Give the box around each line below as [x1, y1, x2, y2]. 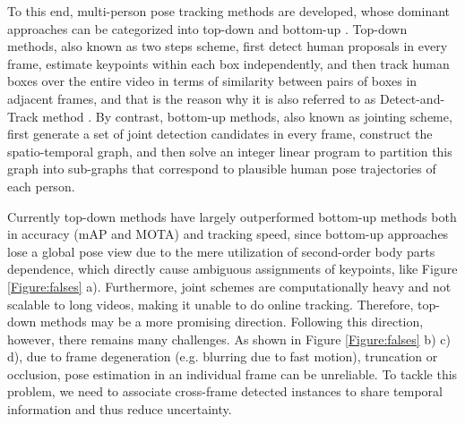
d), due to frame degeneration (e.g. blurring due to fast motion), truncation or [7, 347, 438, 366]
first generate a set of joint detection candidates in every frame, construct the [7, 124, 433, 143]
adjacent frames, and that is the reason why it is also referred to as [7, 89, 376, 107]
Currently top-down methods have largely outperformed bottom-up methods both [7, 207, 457, 225]
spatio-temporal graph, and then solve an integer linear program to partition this [7, 141, 452, 160]
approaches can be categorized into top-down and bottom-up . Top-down [7, 19, 408, 38]
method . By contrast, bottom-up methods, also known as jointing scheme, [42, 106, 452, 125]
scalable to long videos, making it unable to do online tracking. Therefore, [7, 294, 414, 313]
